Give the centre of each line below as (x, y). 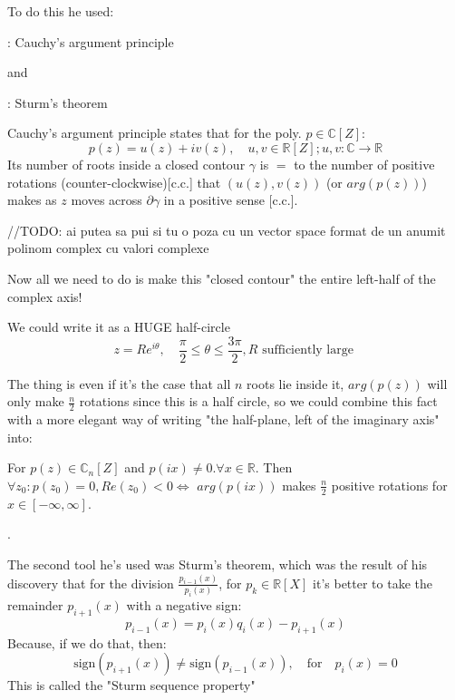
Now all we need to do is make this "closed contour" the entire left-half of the (222, 278)
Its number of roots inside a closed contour (126, 164)
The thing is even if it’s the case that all (119, 383)
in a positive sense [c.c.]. (231, 200)
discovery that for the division (91, 583)
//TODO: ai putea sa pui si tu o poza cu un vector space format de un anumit (227, 230)
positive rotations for (389, 485)
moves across (106, 200)
